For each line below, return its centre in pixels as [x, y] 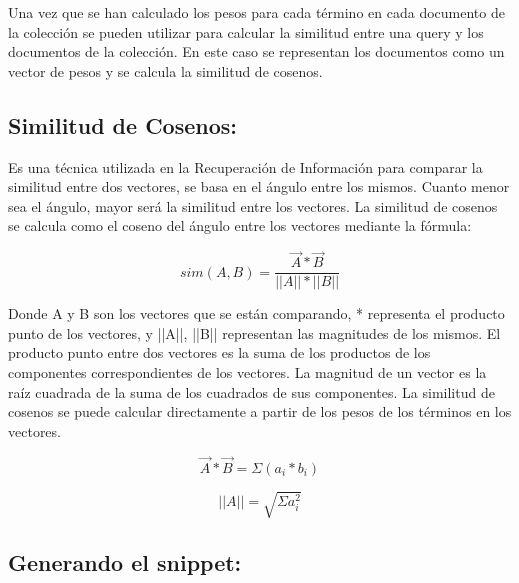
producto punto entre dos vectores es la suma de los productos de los [219, 352]
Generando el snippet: [125, 561]
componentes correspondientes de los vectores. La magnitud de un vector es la [247, 372]
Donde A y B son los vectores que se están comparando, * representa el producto [256, 313]
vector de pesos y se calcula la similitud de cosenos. [165, 70]
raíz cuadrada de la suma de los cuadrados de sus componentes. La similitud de [251, 391]
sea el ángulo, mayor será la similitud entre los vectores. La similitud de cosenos [253, 205]
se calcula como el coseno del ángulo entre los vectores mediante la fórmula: [240, 225]
